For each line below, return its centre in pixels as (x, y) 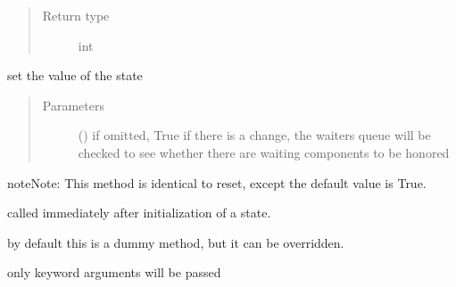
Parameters (73, 105)
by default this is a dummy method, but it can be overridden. (176, 242)
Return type (76, 15)
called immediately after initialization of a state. (139, 213)
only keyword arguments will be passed (114, 272)
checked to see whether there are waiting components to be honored (264, 152)
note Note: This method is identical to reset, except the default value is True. (217, 182)
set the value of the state (75, 75)
